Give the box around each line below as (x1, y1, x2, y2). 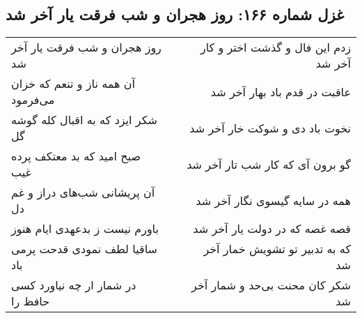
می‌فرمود (11, 91, 55, 108)
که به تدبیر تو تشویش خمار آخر (203, 241, 351, 257)
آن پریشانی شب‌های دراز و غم (11, 184, 155, 201)
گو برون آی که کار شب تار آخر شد (187, 156, 351, 172)
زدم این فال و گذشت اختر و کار (200, 39, 351, 56)
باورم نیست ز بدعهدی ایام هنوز (11, 220, 159, 237)
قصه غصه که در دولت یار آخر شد (193, 220, 351, 237)
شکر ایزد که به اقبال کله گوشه (11, 112, 157, 128)
